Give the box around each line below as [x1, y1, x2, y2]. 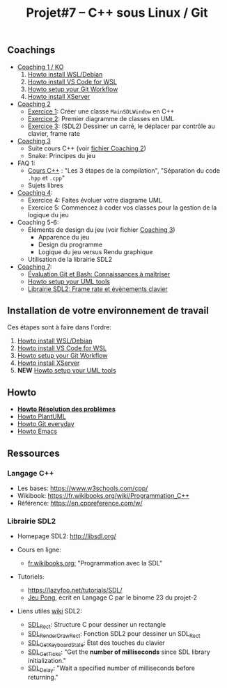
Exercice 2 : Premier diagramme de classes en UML [27, 114, 175, 123]
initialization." [27, 657, 66, 665]
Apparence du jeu [38, 233, 90, 241]
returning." [27, 673, 59, 682]
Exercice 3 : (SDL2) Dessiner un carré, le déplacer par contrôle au [27, 122, 216, 130]
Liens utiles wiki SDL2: [17, 607, 82, 616]
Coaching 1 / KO [17, 63, 64, 71]
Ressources [7, 447, 61, 459]
